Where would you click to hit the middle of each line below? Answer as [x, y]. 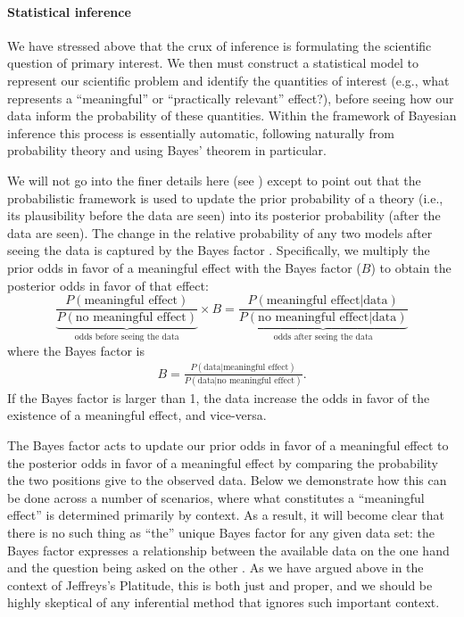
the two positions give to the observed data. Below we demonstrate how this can [227, 480]
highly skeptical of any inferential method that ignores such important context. [224, 602]
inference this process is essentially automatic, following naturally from [201, 132]
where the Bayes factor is [76, 350]
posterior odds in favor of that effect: [108, 285]
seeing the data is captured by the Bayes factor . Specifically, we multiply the [219, 250]
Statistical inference [69, 11]
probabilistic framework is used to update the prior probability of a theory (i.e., [225, 197]
